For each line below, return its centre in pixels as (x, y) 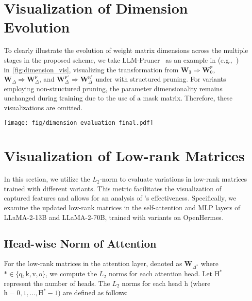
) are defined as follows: (93, 293)
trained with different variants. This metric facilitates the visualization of (113, 188)
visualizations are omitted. (43, 107)
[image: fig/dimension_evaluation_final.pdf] (79, 123)
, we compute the (71, 274)
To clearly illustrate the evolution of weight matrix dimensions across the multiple (126, 50)
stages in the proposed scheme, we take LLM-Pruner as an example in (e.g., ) (121, 59)
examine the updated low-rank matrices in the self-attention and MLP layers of (122, 208)
